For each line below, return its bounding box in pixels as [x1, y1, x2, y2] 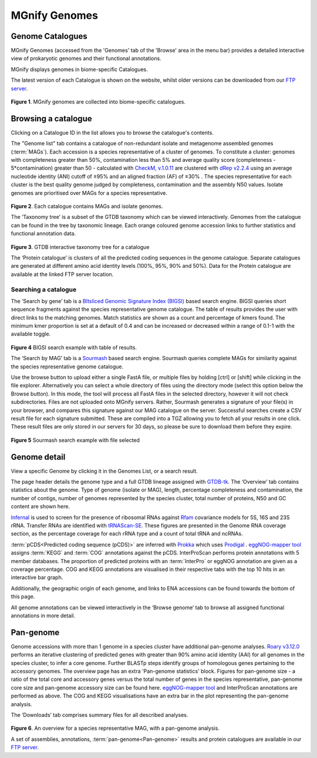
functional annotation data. [11, 230, 76, 237]
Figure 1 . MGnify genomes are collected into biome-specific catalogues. [11, 98, 186, 105]
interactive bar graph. [11, 574, 63, 581]
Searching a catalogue [11, 285, 76, 294]
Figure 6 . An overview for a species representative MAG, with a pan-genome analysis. [11, 724, 220, 732]
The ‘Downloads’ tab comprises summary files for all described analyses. [11, 711, 188, 718]
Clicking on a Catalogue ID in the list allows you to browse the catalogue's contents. [11, 129, 214, 136]
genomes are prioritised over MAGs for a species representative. [11, 189, 167, 197]
